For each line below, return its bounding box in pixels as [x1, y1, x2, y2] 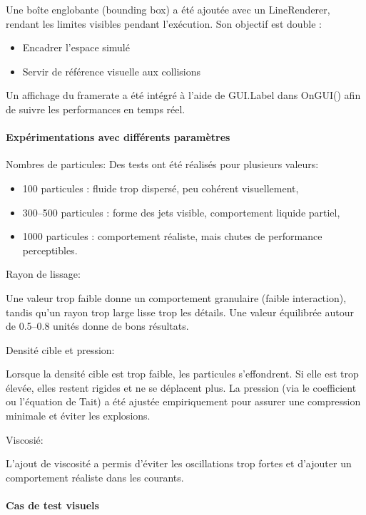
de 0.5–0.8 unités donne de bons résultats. [6, 318, 189, 333]
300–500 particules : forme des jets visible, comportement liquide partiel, [22, 204, 340, 219]
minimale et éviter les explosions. [6, 408, 151, 423]
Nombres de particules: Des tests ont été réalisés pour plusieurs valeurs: [6, 157, 319, 172]
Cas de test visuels [6, 498, 99, 513]
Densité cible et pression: [6, 342, 115, 357]
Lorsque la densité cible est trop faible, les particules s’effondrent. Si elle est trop [6, 366, 359, 381]
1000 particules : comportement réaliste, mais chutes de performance [22, 229, 322, 244]
